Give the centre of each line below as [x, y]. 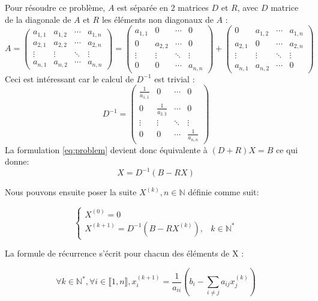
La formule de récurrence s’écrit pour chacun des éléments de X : [124, 253]
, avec [248, 7]
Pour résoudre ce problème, [55, 7]
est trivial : [175, 78]
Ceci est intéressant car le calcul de [69, 78]
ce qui [287, 149]
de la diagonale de [38, 19]
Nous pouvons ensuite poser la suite [71, 192]
